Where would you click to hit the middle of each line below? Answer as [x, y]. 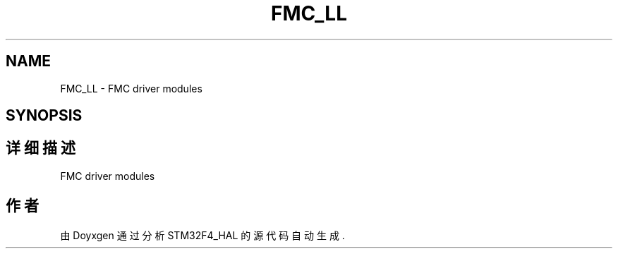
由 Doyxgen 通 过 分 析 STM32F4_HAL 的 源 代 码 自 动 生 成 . [202, 235]
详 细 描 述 [41, 148]
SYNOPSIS [44, 116]
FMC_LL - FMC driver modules [131, 88]
